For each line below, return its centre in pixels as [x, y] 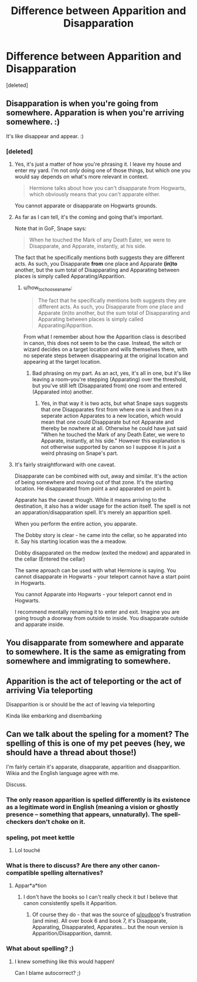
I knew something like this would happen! [64, 961]
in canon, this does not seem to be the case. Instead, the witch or [102, 343]
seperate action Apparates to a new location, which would [111, 415]
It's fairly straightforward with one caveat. [65, 464]
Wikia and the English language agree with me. [63, 773]
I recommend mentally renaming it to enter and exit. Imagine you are [97, 612]
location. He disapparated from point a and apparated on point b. [93, 488]
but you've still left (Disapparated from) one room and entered [107, 386]
